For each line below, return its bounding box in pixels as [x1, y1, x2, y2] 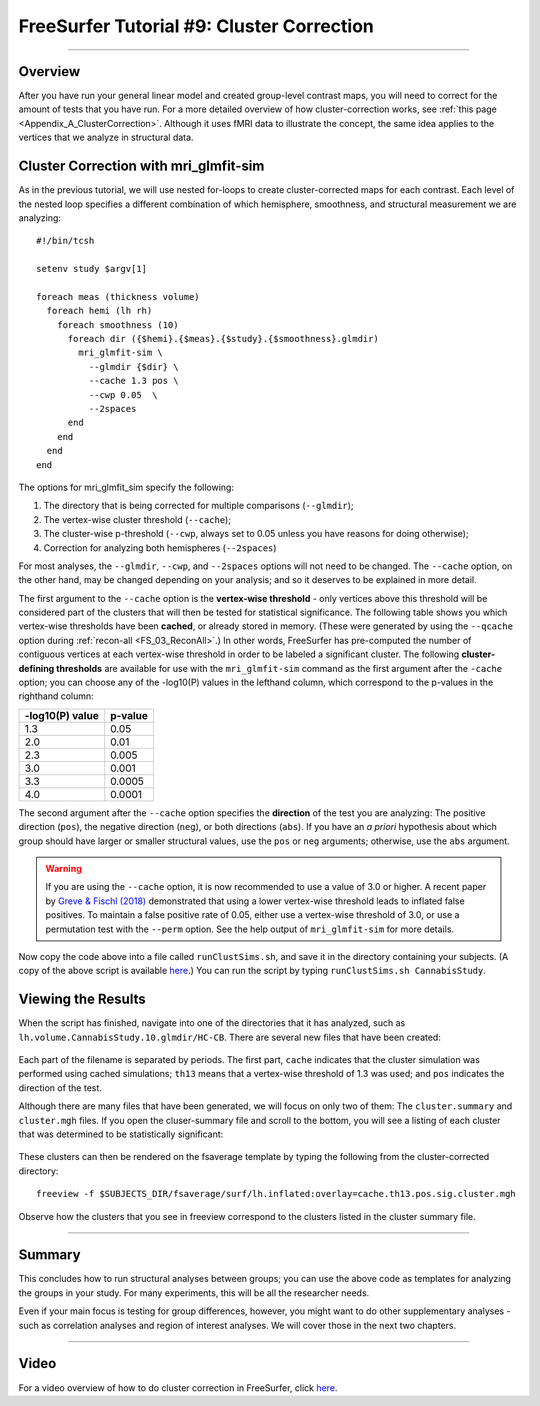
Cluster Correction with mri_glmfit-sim [18, 158, 265, 175]
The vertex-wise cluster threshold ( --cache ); [43, 513, 232, 525]
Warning [45, 862, 82, 874]
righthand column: [18, 690, 94, 702]
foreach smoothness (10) [56, 319, 179, 330]
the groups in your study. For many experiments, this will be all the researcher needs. [18, 1286, 370, 1299]
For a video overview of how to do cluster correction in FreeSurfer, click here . [18, 1381, 338, 1394]
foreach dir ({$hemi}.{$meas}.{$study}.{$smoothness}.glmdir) [67, 333, 379, 345]
